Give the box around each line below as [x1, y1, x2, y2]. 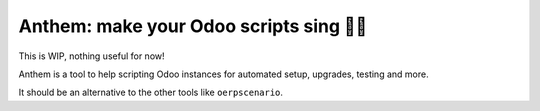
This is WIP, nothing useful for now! [18, 50, 165, 62]
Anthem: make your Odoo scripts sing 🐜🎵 [18, 15, 368, 37]
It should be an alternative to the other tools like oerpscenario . [18, 86, 284, 99]
